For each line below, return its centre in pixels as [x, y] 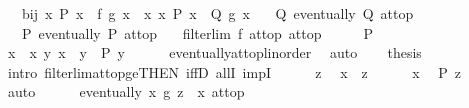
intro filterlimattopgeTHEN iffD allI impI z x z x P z [234, 71]
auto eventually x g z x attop [126, 91]
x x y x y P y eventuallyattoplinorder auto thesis [214, 52]
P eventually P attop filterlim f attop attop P [197, 32]
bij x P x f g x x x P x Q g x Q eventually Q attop [217, 13]
